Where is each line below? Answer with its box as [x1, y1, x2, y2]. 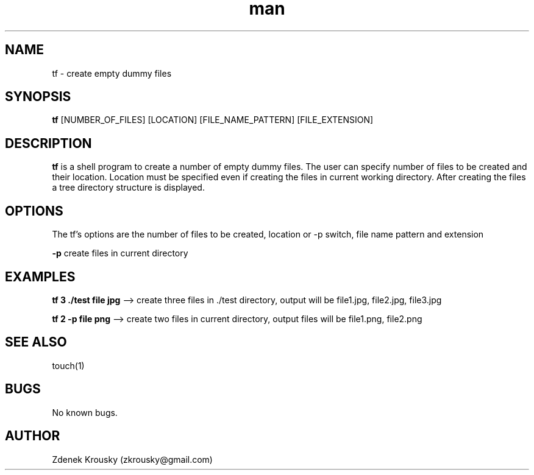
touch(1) [52, 360, 85, 371]
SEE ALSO [5, 334, 67, 350]
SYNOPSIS [5, 89, 71, 105]
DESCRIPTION [5, 135, 92, 151]
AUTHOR [5, 428, 60, 444]
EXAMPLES [5, 269, 76, 284]
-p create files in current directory [52, 248, 188, 259]
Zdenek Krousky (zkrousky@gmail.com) [52, 454, 213, 465]
